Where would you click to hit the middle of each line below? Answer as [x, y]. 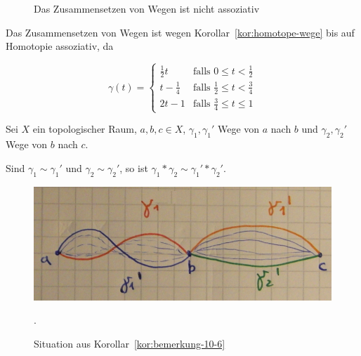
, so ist [134, 167]
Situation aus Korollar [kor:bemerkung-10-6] [130, 343]
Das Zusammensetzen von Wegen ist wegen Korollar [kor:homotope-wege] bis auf [180, 32]
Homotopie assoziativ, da [60, 46]
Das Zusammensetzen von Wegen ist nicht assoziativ [147, 8]
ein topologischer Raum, [85, 129]
